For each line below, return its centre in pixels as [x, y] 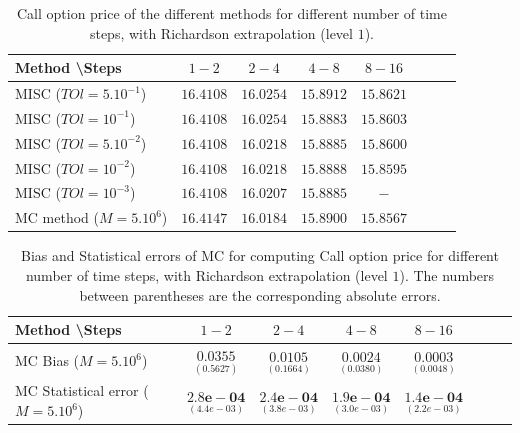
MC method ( [57, 217]
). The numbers [447, 274]
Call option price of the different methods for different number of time [231, 13]
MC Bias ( [47, 360]
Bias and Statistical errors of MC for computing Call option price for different [260, 255]
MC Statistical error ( [82, 390]
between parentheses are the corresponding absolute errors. [260, 294]
